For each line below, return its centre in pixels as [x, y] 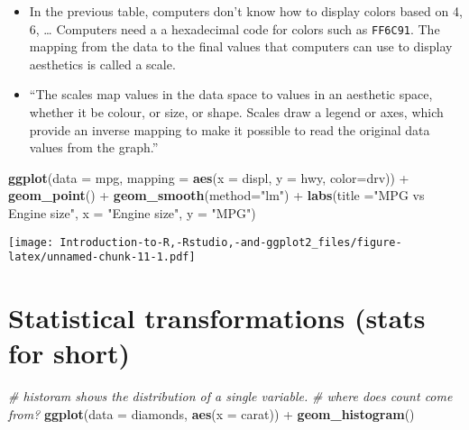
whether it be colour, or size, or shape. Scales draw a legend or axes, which [236, 112]
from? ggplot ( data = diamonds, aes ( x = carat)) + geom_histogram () [212, 413]
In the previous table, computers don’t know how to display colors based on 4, [246, 11]
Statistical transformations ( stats [217, 318]
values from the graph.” [94, 147]
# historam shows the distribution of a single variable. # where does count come [230, 396]
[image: [31, 242]
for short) [69, 353]
